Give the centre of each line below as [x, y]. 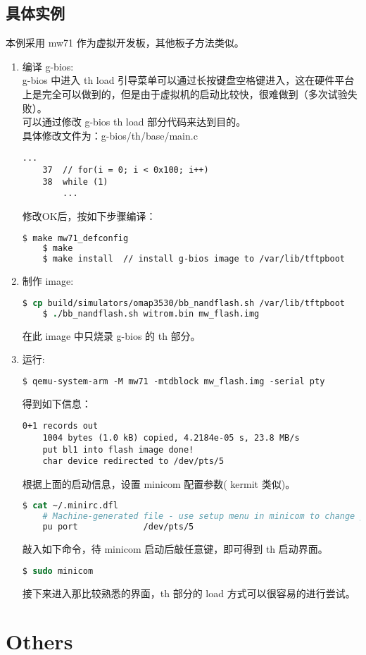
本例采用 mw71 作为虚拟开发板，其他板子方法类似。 [125, 43]
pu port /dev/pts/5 [118, 527]
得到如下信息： [57, 403]
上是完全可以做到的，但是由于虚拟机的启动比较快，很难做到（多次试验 [185, 93]
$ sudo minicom [58, 571]
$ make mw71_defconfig [75, 238]
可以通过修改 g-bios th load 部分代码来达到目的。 [134, 122]
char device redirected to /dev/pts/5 [133, 461]
